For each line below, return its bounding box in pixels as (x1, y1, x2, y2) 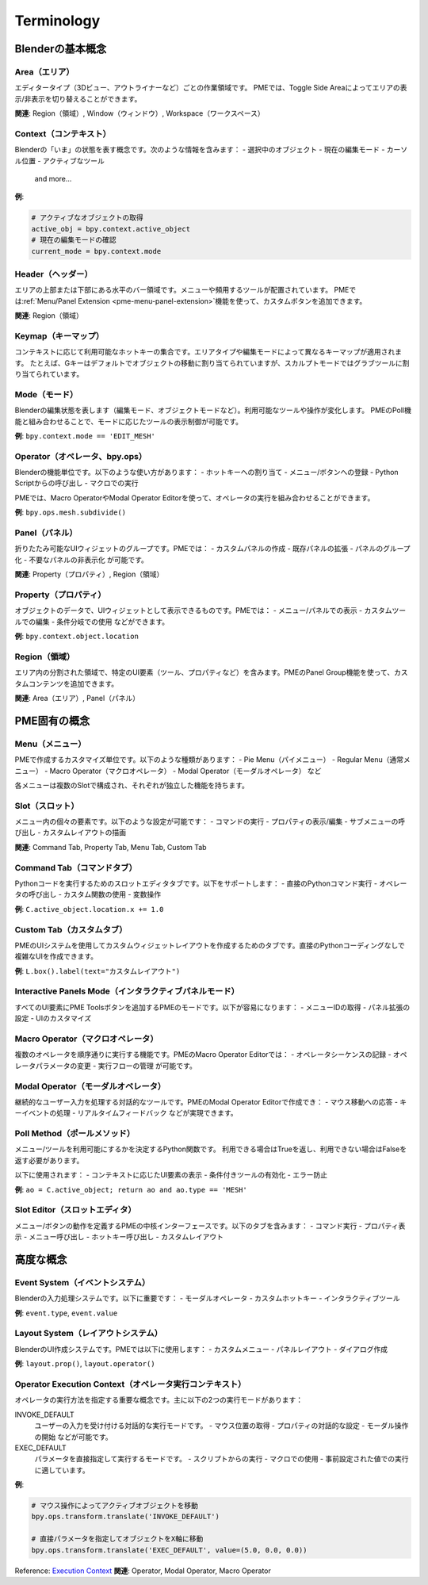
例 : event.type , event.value (14, 1308, 118, 1318)
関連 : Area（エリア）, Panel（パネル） (14, 694, 140, 703)
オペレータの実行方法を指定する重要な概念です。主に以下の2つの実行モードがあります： (14, 1395, 304, 1405)
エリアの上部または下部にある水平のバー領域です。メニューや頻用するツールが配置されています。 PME (14, 285, 350, 295)
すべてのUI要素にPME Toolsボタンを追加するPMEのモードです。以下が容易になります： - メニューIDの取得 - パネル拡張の (14, 1002, 411, 1012)
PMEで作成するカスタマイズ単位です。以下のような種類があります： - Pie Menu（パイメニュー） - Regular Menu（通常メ (14, 755, 411, 764)
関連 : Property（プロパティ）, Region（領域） (14, 569, 164, 579)
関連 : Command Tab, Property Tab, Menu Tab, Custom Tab (14, 842, 207, 852)
